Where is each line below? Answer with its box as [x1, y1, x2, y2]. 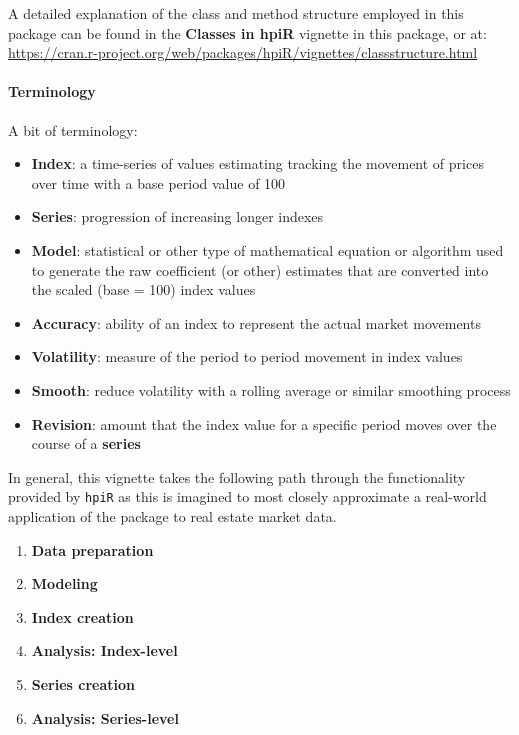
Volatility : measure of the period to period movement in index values [31, 346, 463, 367]
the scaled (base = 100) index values [31, 279, 256, 300]
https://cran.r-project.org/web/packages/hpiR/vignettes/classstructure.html [8, 42, 478, 63]
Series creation [31, 673, 136, 694]
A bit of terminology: [8, 119, 138, 140]
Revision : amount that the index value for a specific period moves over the [31, 413, 497, 434]
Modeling [31, 573, 98, 594]
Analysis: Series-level [31, 707, 179, 728]
